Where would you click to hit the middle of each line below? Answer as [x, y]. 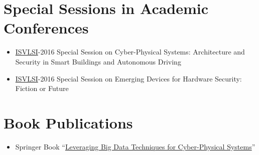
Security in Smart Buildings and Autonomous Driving [98, 61]
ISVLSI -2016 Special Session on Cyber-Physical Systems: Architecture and [130, 52]
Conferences [46, 28]
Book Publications [68, 122]
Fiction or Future [42, 88]
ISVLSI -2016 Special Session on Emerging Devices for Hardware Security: [128, 78]
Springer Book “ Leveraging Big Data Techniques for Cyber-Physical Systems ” [135, 146]
